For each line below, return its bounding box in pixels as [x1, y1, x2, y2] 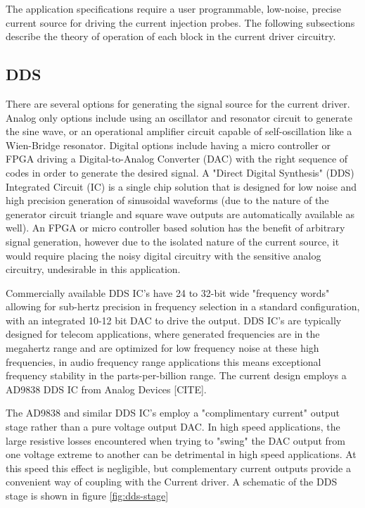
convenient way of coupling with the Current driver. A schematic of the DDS [6, 474, 338, 489]
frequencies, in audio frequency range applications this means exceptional [6, 354, 321, 369]
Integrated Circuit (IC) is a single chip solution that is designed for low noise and [6, 179, 357, 193]
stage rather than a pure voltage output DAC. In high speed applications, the [6, 419, 340, 434]
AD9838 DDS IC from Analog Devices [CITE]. [6, 381, 207, 396]
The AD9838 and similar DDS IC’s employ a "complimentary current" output [6, 405, 340, 420]
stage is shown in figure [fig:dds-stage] [6, 488, 169, 503]
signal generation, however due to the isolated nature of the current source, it [6, 234, 340, 248]
